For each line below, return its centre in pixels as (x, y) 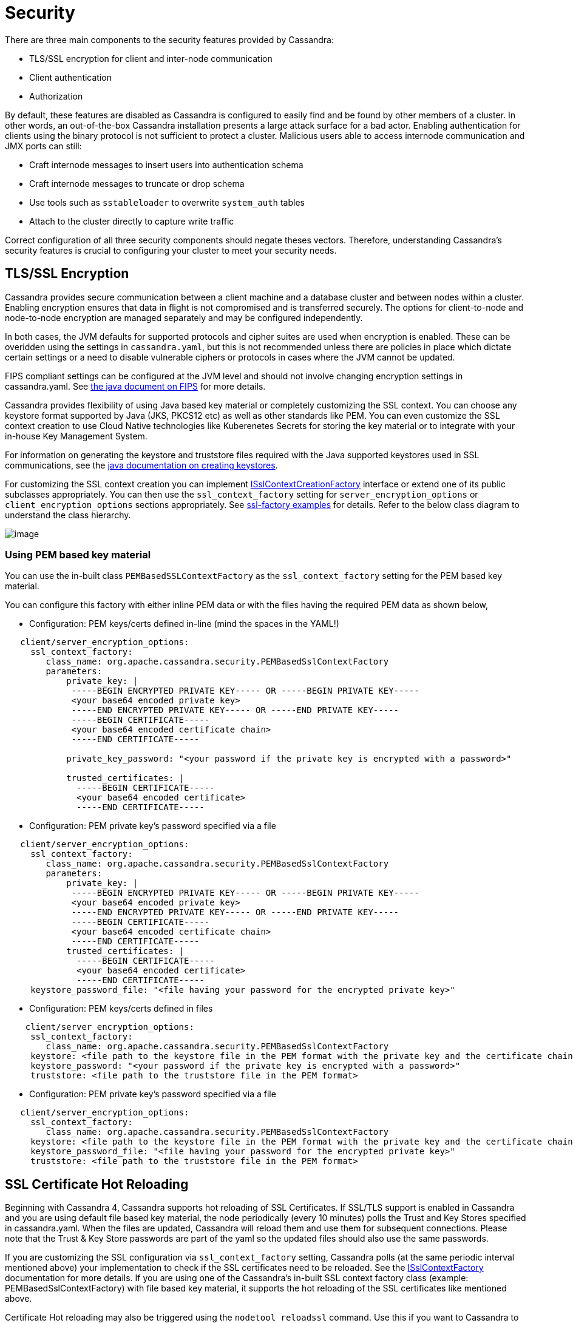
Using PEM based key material (78, 554)
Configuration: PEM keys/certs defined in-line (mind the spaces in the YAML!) (184, 624)
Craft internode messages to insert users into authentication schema (166, 164)
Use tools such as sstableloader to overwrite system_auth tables (167, 202)
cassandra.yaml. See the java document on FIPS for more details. (135, 386)
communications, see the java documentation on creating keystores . (141, 465)
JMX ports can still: (43, 146)
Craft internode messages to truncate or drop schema (137, 183)
